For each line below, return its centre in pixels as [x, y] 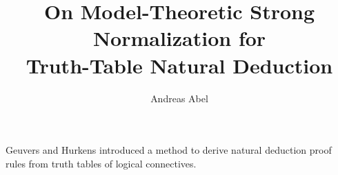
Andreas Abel [179, 98]
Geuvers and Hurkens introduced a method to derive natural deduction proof [169, 150]
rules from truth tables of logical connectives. [101, 163]
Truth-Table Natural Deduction [179, 65]
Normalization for [179, 38]
